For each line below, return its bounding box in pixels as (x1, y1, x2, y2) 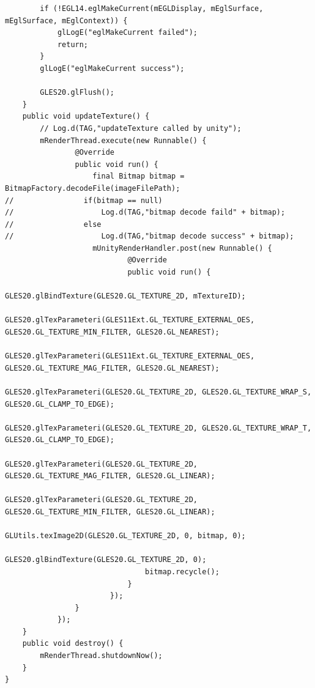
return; (57, 40, 89, 49)
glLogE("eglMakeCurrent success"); (40, 64, 185, 73)
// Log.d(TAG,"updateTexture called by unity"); (40, 124, 242, 133)
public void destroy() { (22, 639, 124, 648)
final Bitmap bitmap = (92, 172, 185, 181)
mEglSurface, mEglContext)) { (5, 16, 128, 25)
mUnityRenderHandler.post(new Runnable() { (92, 243, 272, 253)
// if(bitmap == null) (5, 196, 163, 205)
